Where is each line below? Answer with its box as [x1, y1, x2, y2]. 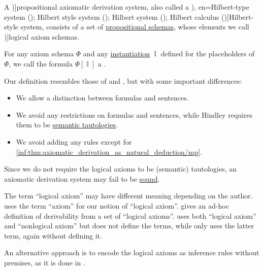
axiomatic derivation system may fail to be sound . [4, 173, 160, 184]
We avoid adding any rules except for [16, 136, 132, 147]
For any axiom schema [4, 48, 74, 59]
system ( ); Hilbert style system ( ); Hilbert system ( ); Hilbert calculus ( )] [4, 11, 229, 22]
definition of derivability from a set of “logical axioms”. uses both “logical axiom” [4, 210, 256, 221]
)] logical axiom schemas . [4, 31, 79, 42]
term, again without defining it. [4, 230, 102, 241]
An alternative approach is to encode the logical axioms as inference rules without [4, 247, 259, 258]
